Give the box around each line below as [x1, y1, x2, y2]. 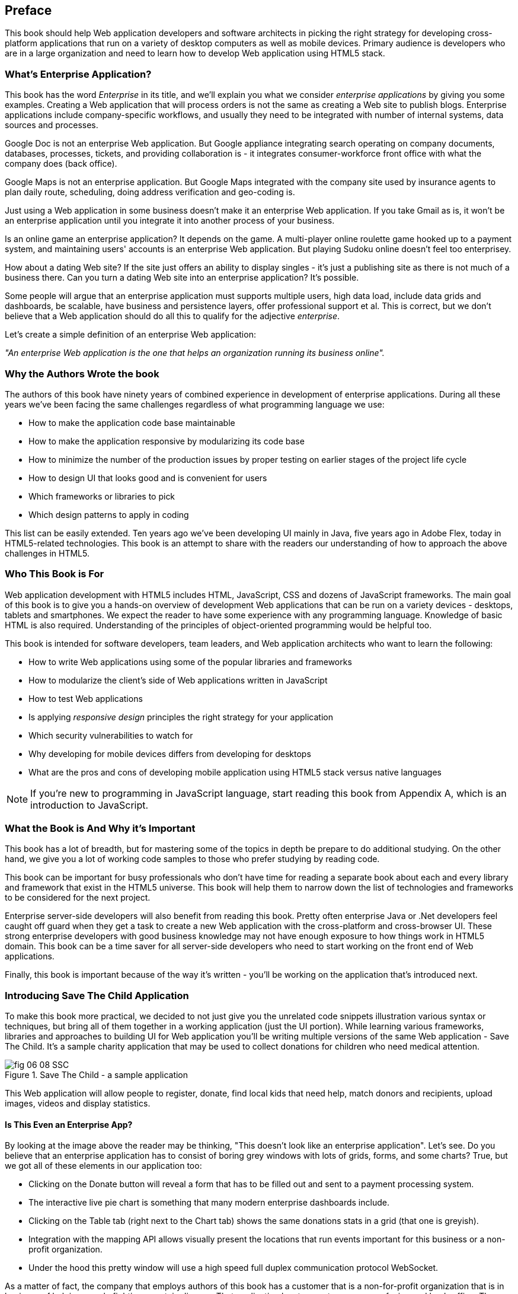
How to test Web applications [28, 693, 143, 704]
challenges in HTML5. [5, 548, 89, 558]
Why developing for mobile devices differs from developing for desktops [28, 748, 311, 759]
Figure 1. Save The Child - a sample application [5, 1070, 188, 1080]
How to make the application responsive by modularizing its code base [28, 435, 305, 446]
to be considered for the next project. [5, 892, 151, 903]
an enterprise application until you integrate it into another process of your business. [5, 215, 335, 226]
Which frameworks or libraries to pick [28, 491, 175, 501]
